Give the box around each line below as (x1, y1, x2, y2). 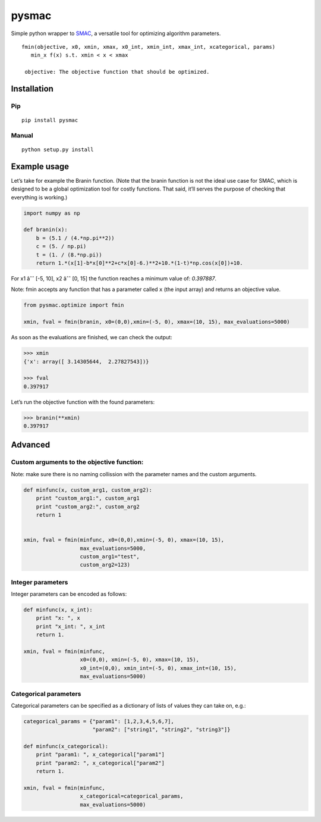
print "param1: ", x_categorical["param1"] (36, 751, 165, 758)
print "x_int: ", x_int (36, 623, 105, 630)
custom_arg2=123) (80, 561, 131, 568)
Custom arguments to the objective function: (11, 458, 144, 467)
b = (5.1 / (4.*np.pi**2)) (36, 235, 115, 241)
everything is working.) (11, 193, 68, 201)
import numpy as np (23, 210, 80, 217)
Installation (11, 83, 53, 93)
